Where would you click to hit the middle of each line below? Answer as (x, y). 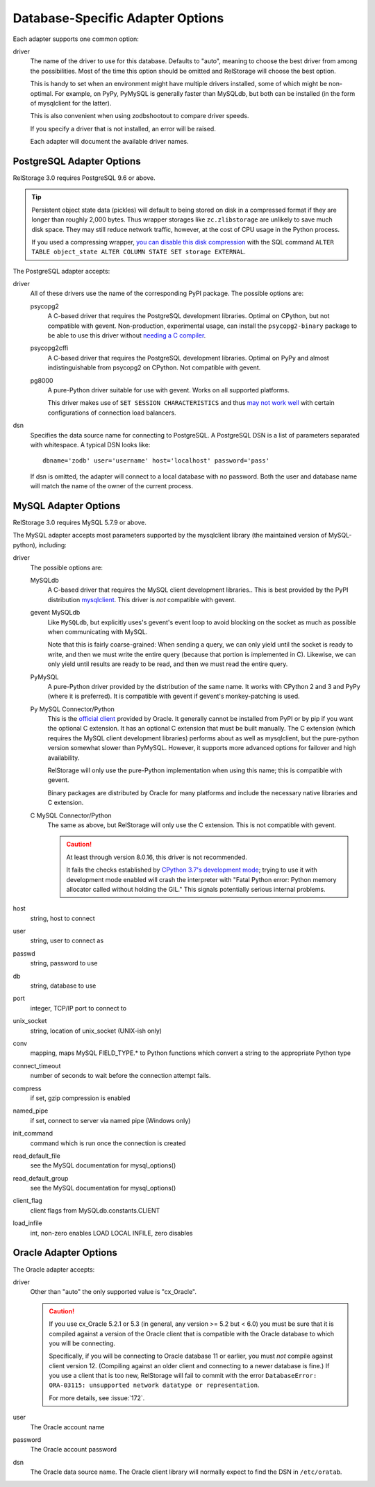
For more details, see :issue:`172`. (97, 1398)
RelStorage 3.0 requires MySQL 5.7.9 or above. (80, 523)
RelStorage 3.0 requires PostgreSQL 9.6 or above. (84, 178)
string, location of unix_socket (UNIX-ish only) (96, 1031)
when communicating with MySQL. (98, 631)
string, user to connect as (67, 940)
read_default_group (41, 1178)
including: (53, 545)
